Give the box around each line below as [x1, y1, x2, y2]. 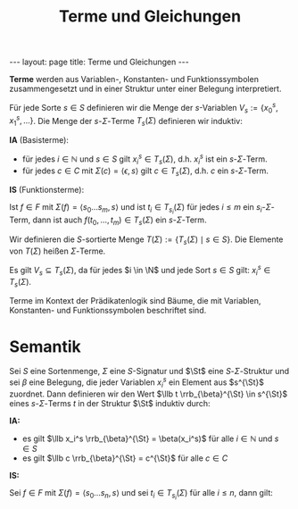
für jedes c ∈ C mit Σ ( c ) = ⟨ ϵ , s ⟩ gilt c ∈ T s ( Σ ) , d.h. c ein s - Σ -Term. [21, 165, 269, 178]
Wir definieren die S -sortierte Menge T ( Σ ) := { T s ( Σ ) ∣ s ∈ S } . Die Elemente [9, 234, 284, 247]
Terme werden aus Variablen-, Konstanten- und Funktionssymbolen [9, 74, 259, 85]
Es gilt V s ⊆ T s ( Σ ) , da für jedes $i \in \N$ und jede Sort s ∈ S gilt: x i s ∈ [9, 263, 271, 278]
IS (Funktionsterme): [9, 185, 85, 196]
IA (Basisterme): [9, 135, 70, 146]
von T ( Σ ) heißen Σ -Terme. [9, 246, 106, 256]
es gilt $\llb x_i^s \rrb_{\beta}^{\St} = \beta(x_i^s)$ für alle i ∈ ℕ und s [21, 433, 279, 444]
